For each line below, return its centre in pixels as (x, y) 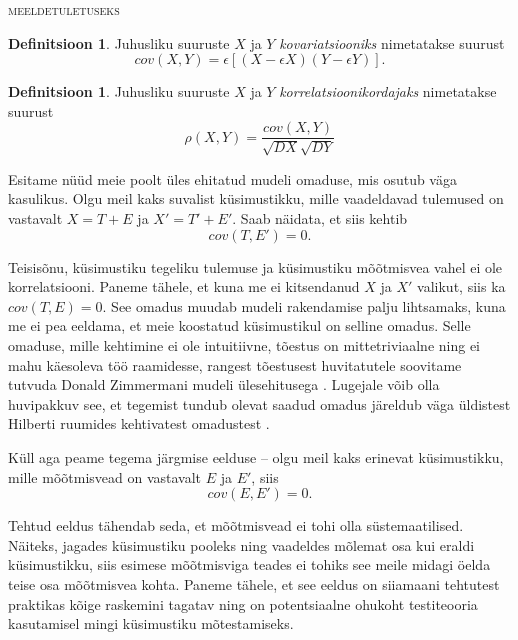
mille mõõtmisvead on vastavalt (105, 476)
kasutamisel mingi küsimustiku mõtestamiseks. (151, 623)
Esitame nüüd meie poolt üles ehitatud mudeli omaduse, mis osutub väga (232, 178)
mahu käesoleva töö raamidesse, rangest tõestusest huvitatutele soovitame (235, 364)
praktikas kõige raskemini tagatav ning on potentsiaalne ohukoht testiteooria (243, 603)
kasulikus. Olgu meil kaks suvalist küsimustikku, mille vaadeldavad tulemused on (256, 198)
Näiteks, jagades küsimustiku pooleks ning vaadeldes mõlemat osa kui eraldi (241, 544)
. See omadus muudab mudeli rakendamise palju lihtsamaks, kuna (304, 305)
